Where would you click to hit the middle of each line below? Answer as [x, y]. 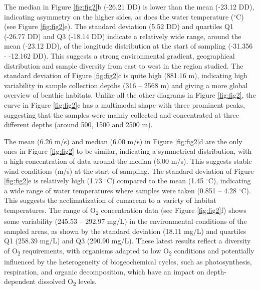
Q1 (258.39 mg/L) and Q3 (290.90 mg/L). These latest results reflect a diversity [127, 241]
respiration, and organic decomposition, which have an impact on [104, 271]
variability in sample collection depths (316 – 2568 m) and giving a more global [126, 85]
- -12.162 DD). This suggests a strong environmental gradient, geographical [119, 55]
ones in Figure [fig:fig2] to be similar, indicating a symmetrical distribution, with [128, 151]
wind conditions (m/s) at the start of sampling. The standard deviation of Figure [129, 171]
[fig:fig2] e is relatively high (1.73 [53, 181]
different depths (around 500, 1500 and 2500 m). [78, 124]
